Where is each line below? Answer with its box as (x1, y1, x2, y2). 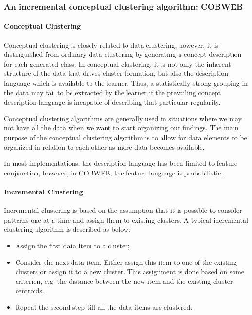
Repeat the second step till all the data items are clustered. (15, 301, 193, 312)
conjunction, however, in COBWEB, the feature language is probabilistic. (4, 167, 223, 177)
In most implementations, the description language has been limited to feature (4, 158, 238, 168)
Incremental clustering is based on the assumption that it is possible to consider (4, 205, 242, 215)
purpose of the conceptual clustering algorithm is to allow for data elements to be (4, 132, 247, 142)
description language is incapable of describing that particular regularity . (4, 97, 221, 107)
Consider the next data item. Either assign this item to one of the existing (15, 257, 237, 267)
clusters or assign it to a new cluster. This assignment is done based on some (15, 266, 245, 277)
